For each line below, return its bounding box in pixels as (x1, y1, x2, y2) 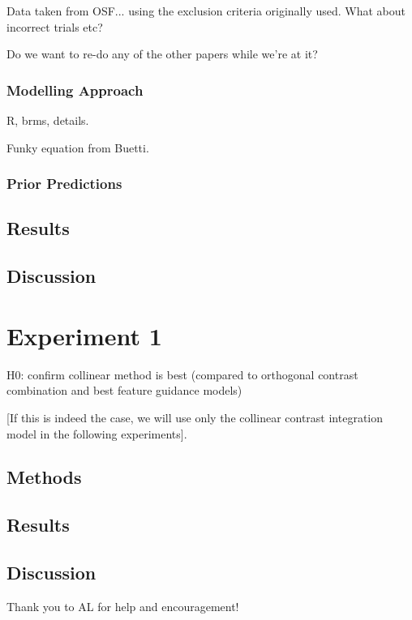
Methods (6, 464, 82, 490)
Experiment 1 (6, 319, 162, 352)
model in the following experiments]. (6, 425, 187, 442)
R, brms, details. (6, 112, 89, 128)
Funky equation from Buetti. (6, 139, 149, 156)
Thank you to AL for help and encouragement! (6, 597, 239, 614)
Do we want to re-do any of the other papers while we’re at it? (6, 45, 318, 62)
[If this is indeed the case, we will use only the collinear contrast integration (6, 408, 384, 425)
